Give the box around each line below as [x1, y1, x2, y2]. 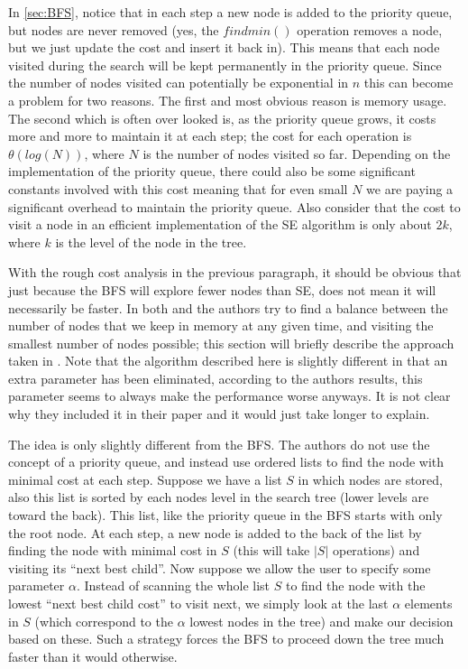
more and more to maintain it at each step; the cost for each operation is [8, 126, 412, 145]
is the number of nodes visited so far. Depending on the [142, 144, 451, 163]
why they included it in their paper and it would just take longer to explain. [8, 404, 430, 423]
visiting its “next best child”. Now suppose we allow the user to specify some [8, 558, 431, 577]
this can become [363, 73, 454, 92]
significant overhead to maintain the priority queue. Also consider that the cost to [8, 197, 461, 216]
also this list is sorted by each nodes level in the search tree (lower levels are [8, 488, 429, 506]
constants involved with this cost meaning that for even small [8, 179, 348, 198]
